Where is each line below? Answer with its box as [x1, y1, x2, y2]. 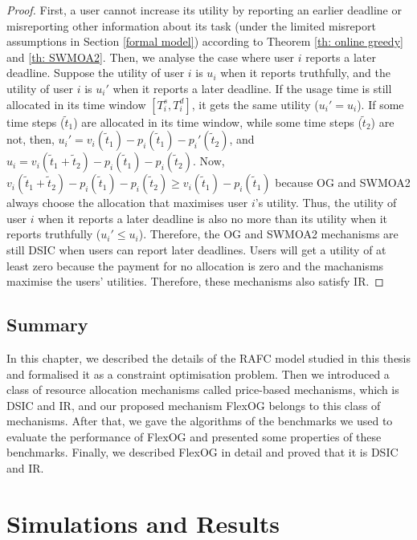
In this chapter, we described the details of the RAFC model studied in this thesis [6, 349, 411, 366]
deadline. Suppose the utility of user [6, 64, 185, 81]
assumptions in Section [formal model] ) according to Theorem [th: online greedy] [6, 33, 403, 50]
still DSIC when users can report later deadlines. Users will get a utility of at [6, 241, 386, 258]
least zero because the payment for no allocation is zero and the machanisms [6, 257, 384, 274]
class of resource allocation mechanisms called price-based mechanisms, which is [6, 381, 399, 398]
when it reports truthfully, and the [220, 64, 391, 81]
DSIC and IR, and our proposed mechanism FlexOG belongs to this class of [6, 396, 381, 413]
